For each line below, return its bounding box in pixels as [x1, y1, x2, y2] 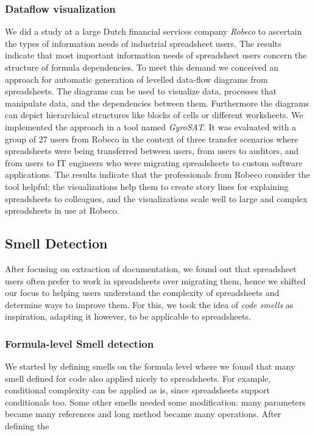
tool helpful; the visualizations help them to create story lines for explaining [5, 180, 289, 192]
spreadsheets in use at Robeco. [5, 204, 119, 217]
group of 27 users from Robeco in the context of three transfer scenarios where [5, 132, 299, 145]
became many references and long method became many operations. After [5, 407, 281, 420]
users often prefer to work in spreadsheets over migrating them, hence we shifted [5, 274, 306, 287]
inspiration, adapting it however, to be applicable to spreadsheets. [5, 310, 251, 323]
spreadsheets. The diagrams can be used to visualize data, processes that [5, 85, 277, 97]
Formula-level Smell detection [5, 336, 154, 351]
